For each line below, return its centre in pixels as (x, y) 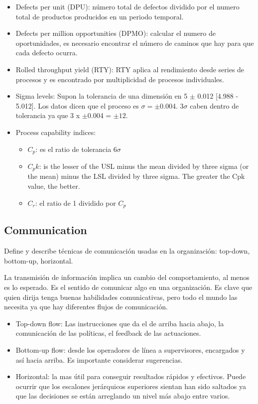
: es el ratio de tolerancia (73, 149)
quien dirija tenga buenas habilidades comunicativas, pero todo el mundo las (121, 297)
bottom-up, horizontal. (39, 260)
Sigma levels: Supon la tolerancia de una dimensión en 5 (102, 96)
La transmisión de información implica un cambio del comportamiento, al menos (127, 277)
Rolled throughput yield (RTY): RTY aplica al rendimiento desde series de (130, 69)
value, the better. (54, 186)
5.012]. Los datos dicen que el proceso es (77, 105)
